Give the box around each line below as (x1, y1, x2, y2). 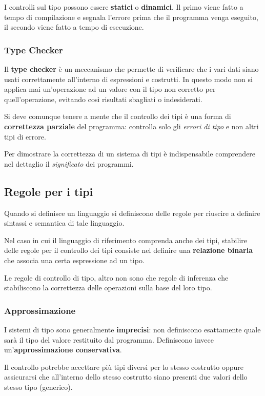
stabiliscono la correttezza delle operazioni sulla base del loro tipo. (4, 282, 212, 293)
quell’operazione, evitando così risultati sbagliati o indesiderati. (4, 93, 202, 104)
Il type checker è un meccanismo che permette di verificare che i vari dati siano (4, 64, 259, 74)
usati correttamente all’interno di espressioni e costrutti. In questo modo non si (4, 73, 253, 84)
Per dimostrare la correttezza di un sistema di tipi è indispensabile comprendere (4, 148, 256, 159)
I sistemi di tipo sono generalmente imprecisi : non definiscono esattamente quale (4, 324, 261, 334)
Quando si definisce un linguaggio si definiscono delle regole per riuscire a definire (4, 207, 260, 218)
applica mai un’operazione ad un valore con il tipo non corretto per (4, 84, 216, 94)
